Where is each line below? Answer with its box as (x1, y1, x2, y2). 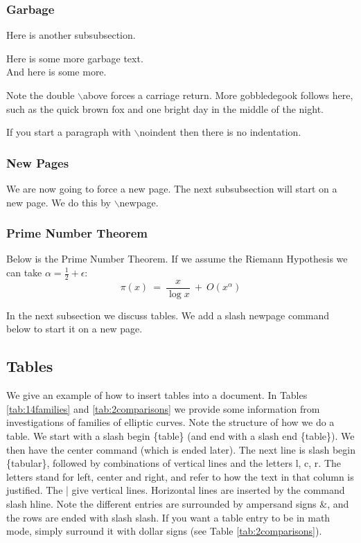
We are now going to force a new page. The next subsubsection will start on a (6, 181, 337, 195)
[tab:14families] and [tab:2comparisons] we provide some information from (6, 401, 320, 416)
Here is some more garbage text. (6, 51, 143, 65)
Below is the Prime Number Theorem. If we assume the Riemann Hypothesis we (6, 251, 348, 266)
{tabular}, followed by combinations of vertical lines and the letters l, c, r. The (6, 456, 341, 470)
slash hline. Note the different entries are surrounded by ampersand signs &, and (6, 497, 349, 511)
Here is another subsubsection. (6, 28, 136, 42)
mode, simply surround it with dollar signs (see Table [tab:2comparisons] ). (6, 524, 322, 538)
